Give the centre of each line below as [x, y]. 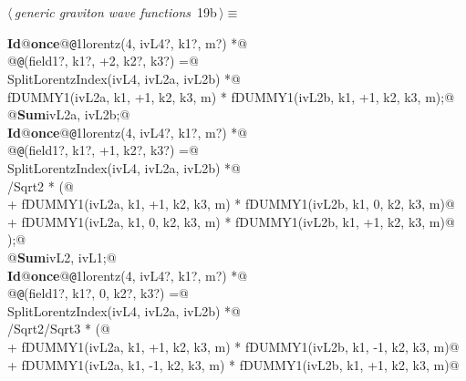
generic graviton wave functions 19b [115, 12]
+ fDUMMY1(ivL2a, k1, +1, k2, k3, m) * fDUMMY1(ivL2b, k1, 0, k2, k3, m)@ [231, 204]
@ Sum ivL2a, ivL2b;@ [69, 114]
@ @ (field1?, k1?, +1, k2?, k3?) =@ [103, 150]
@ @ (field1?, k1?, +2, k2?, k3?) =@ [103, 61]
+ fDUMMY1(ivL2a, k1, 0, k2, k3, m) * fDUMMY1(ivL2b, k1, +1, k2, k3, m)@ [231, 221]
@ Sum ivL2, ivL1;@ [62, 257]
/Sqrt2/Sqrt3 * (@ [59, 329]
